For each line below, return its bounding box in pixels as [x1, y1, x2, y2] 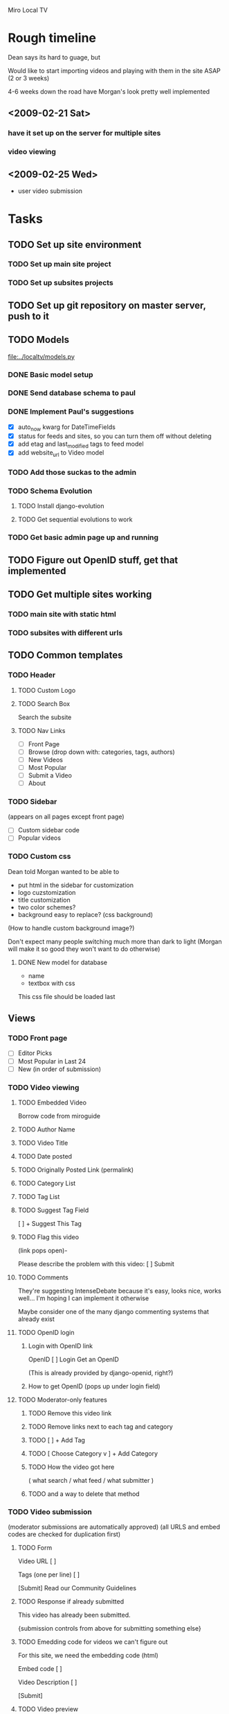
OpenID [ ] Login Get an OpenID [28, 1355, 120, 1363]
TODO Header [8, 670, 56, 680]
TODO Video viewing [8, 1082, 80, 1092]
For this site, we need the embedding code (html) [17, 1652, 158, 1660]
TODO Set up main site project [8, 260, 111, 269]
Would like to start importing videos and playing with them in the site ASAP [8, 66, 221, 75]
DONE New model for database [17, 958, 108, 966]
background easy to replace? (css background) [17, 910, 154, 918]
